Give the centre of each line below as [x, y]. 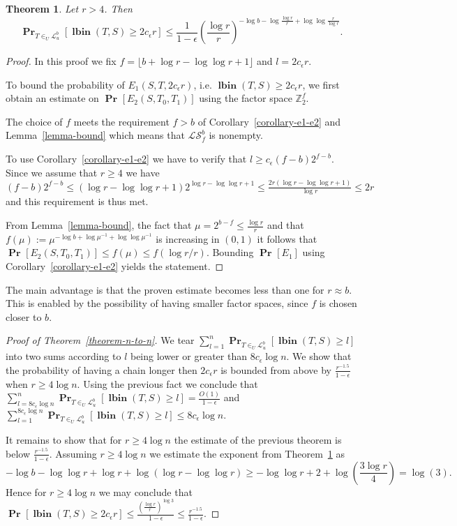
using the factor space [246, 98]
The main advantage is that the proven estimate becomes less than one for [165, 289]
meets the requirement [121, 121]
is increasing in [188, 238]
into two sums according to [63, 356]
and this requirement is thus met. [77, 201]
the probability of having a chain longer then [102, 369]
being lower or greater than [188, 356]
